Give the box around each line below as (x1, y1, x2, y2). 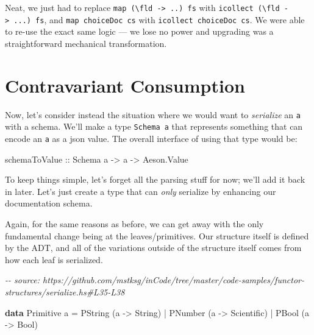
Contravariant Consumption (5, 72, 245, 97)
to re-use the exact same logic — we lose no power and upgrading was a (5, 25, 274, 38)
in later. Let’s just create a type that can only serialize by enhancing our (5, 185, 276, 197)
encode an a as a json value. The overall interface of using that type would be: (5, 132, 298, 144)
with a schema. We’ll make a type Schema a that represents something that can (5, 120, 303, 133)
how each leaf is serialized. (5, 253, 103, 266)
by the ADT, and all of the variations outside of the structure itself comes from (5, 241, 302, 254)
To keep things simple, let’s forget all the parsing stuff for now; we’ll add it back (5, 173, 305, 186)
